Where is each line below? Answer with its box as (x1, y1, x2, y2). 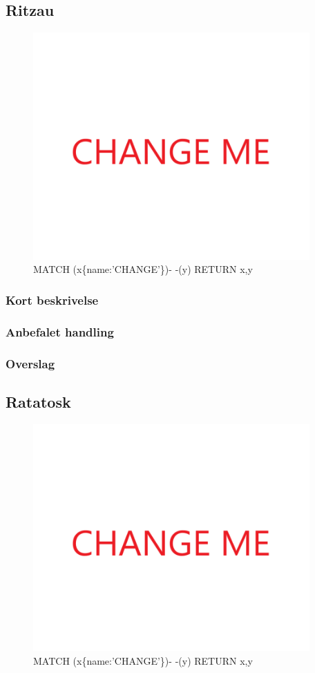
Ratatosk (6, 390, 71, 412)
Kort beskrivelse (6, 291, 99, 308)
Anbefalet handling (6, 323, 114, 340)
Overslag (6, 354, 55, 372)
